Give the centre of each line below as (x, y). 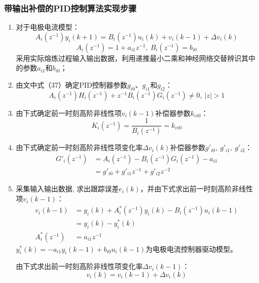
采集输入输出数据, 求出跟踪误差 (67, 189)
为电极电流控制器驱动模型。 (191, 249)
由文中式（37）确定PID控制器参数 (72, 85)
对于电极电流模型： (48, 27)
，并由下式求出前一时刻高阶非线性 (196, 189)
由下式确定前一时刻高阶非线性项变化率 (79, 147)
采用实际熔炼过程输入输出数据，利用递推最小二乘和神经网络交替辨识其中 (136, 58)
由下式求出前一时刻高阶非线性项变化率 (79, 266)
